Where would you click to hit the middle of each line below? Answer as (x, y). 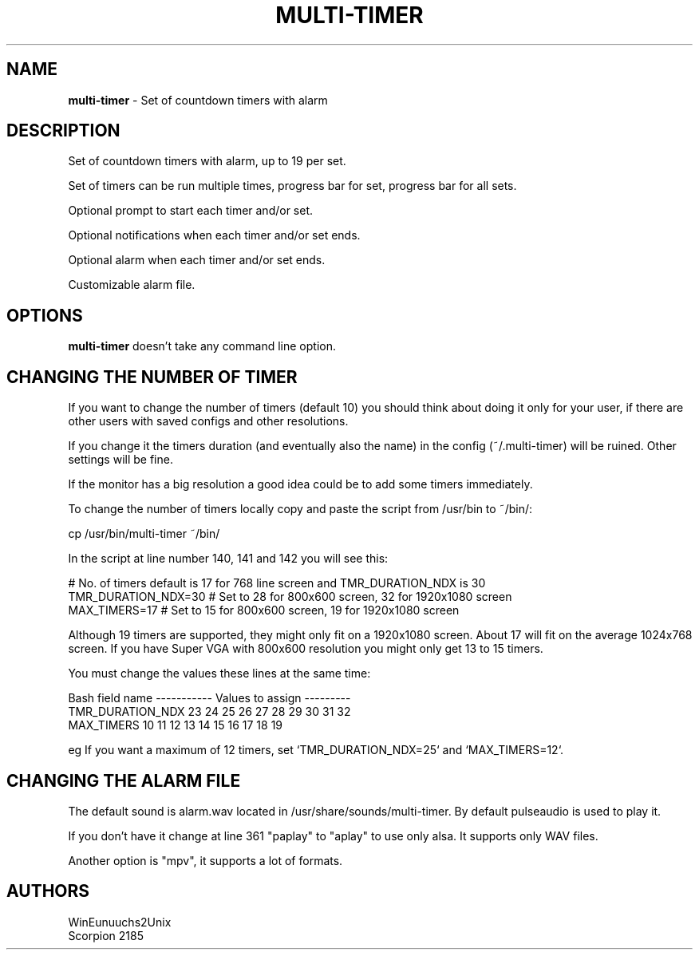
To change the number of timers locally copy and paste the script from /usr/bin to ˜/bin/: (300, 509)
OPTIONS (45, 315)
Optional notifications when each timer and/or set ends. (214, 235)
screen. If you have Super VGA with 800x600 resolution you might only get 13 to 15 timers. (306, 649)
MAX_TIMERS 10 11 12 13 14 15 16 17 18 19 (176, 725)
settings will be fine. (120, 460)
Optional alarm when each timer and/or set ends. (197, 260)
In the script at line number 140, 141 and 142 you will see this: (228, 559)
